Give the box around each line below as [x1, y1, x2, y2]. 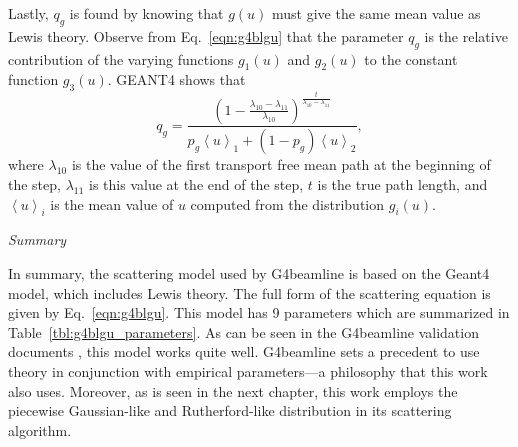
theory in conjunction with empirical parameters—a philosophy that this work [8, 360, 488, 381]
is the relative [424, 25, 508, 46]
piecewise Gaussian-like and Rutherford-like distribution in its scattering [8, 400, 452, 421]
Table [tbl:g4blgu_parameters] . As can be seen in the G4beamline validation [8, 321, 479, 342]
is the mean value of [50, 193, 174, 214]
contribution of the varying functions [8, 48, 234, 69]
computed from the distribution [190, 193, 385, 214]
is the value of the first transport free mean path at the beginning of [71, 154, 491, 175]
